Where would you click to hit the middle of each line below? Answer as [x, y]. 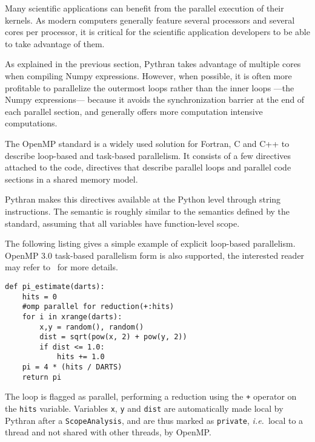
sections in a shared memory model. [71, 179]
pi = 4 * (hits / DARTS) [72, 367]
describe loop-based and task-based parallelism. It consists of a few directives [148, 155]
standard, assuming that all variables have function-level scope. [122, 223]
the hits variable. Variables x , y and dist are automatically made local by [144, 408]
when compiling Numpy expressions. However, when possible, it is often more [148, 75]
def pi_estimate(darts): [55, 286]
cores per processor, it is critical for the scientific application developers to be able [157, 32]
